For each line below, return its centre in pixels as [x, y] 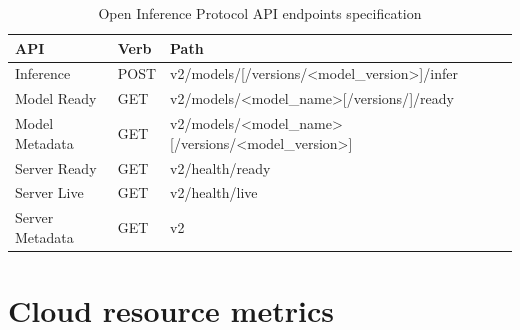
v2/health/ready [220, 167]
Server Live [49, 192]
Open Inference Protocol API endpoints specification [260, 13]
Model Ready [56, 98]
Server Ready [56, 167]
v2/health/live [214, 192]
